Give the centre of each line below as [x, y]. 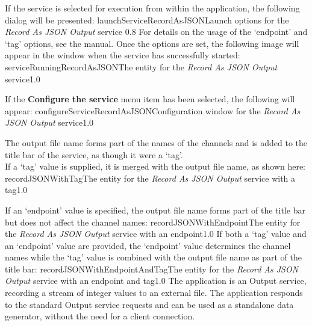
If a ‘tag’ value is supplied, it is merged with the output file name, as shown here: [155, 166]
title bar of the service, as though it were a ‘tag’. [94, 154]
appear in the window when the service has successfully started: [123, 55]
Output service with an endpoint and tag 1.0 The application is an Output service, [156, 281]
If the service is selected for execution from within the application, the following [152, 8]
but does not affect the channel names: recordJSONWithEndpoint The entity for [153, 222]
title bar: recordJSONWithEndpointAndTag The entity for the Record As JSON [152, 269]
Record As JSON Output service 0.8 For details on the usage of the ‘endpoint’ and [156, 32]
